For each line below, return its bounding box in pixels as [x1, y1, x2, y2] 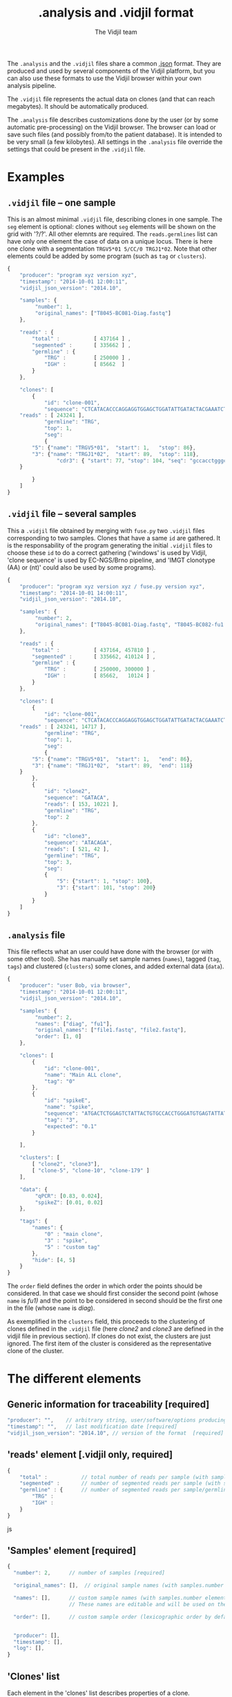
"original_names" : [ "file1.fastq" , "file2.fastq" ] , [35, 1026, 187, 1034]
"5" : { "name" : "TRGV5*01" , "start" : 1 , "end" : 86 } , [32, 756, 193, 763]
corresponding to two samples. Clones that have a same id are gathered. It [7, 534, 221, 542]
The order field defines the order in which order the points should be [7, 1282, 202, 1290]
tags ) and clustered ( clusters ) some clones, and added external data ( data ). [7, 962, 224, 970]
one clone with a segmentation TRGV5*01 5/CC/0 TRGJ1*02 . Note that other [7, 244, 217, 253]
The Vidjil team [94, 28, 137, 36]
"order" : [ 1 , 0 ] [35, 1033, 81, 1040]
